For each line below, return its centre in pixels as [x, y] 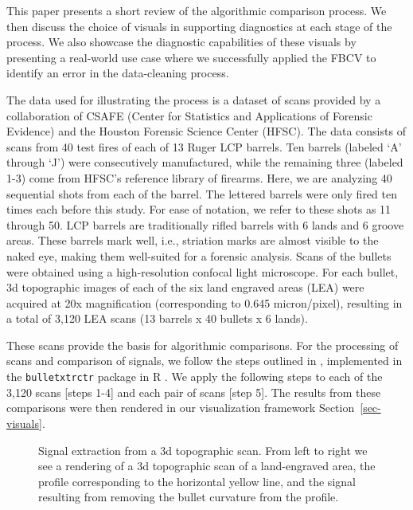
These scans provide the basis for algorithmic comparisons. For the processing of [203, 345]
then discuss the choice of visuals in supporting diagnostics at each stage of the [199, 26]
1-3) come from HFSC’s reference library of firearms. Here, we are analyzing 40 [199, 177]
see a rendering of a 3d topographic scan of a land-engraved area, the [207, 466]
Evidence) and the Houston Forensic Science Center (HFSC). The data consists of [206, 131]
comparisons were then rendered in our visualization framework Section [181, 408]
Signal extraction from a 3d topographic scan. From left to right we [203, 450]
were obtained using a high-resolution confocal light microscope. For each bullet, [203, 271]
